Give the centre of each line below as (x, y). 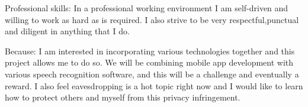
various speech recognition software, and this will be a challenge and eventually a (152, 74)
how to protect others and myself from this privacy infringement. (123, 97)
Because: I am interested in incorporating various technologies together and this (150, 51)
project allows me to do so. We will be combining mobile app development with (149, 62)
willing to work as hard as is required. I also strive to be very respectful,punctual (152, 19)
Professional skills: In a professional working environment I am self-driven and (147, 8)
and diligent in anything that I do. (67, 31)
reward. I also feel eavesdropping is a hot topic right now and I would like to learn (154, 85)
